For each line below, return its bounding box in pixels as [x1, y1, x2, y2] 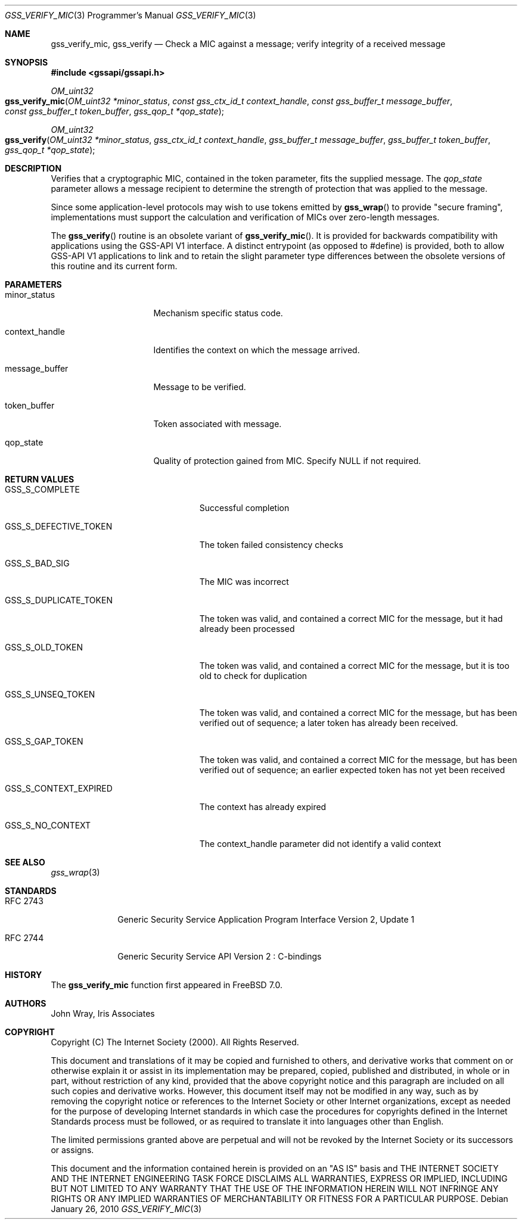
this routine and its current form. [51, 261, 178, 271]
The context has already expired [199, 802, 327, 812]
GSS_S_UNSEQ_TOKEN [5, 689, 95, 699]
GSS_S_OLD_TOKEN [5, 642, 83, 652]
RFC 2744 [5, 933, 44, 943]
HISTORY [5, 970, 42, 980]
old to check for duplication [199, 671, 307, 681]
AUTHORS [5, 998, 46, 1008]
